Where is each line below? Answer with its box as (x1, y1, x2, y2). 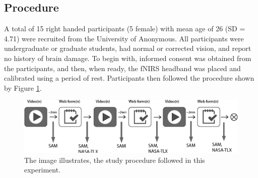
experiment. (24, 164, 60, 175)
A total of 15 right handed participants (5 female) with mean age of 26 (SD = (4, 23, 245, 34)
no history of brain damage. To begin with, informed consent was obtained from (4, 52, 251, 63)
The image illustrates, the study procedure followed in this (24, 154, 205, 165)
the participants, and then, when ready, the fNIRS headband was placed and (4, 63, 241, 73)
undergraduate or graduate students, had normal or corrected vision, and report (4, 43, 251, 53)
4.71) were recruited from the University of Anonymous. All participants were (4, 33, 244, 43)
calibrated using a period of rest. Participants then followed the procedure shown (4, 73, 254, 83)
